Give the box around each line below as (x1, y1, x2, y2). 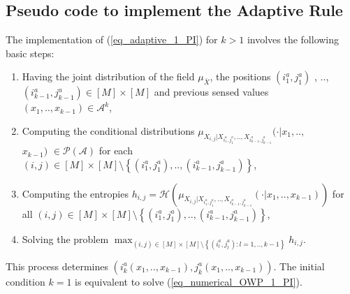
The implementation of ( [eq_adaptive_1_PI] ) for (6, 32, 218, 47)
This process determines (6, 258, 108, 273)
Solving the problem (22, 231, 109, 246)
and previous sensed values (154, 84, 269, 99)
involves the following (247, 32, 340, 47)
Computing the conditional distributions (22, 123, 195, 138)
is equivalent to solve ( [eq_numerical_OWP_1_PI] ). (75, 274, 302, 288)
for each (99, 143, 133, 158)
